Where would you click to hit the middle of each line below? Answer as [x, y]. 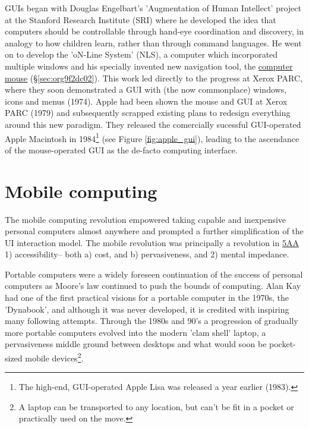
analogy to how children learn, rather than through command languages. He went [153, 43]
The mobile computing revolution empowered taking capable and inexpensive [146, 219]
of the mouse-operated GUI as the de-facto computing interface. [121, 150]
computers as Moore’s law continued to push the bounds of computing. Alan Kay [153, 286]
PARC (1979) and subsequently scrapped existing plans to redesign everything [148, 113]
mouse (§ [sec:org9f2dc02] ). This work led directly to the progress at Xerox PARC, [154, 78]
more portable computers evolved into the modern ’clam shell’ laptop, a [135, 332]
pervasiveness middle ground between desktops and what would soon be [136, 344]
